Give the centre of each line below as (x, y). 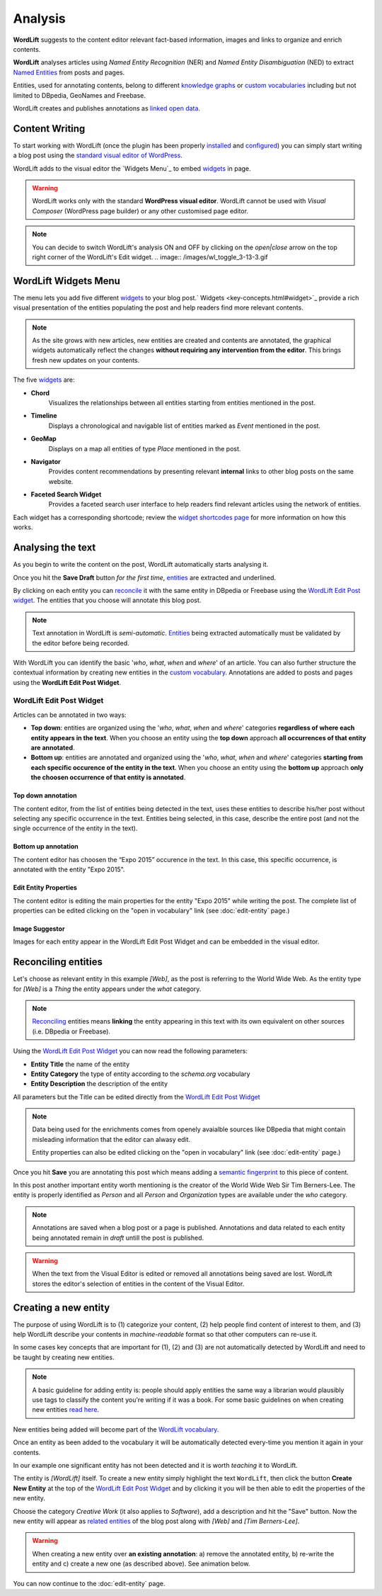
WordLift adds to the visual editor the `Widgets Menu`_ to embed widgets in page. (132, 168)
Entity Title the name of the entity (80, 1064)
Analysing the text (54, 548)
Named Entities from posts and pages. (69, 72)
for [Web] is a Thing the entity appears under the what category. (107, 989)
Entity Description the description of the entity (99, 1084)
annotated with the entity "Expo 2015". (69, 870)
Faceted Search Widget (66, 494)
